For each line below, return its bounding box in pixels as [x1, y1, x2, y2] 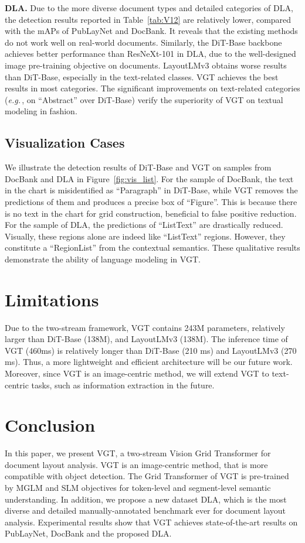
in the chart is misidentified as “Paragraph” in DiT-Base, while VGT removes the [5, 184, 298, 196]
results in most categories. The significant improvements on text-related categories [5, 82, 300, 94]
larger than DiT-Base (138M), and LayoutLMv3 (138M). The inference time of [5, 333, 288, 345]
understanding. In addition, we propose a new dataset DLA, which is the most [5, 493, 287, 505]
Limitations [5, 287, 99, 311]
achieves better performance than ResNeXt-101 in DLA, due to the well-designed [5, 47, 296, 60]
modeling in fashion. [5, 105, 77, 117]
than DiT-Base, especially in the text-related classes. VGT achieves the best [5, 70, 279, 83]
